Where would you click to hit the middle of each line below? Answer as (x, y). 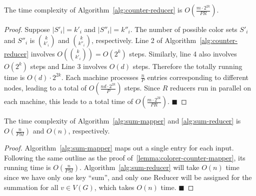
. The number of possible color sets (184, 29)
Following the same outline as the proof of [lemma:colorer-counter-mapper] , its (125, 157)
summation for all (31, 187)
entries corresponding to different (198, 77)
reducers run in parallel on (211, 88)
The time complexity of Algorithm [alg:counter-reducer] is (93, 9)
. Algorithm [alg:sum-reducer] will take (139, 167)
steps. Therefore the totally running (187, 66)
